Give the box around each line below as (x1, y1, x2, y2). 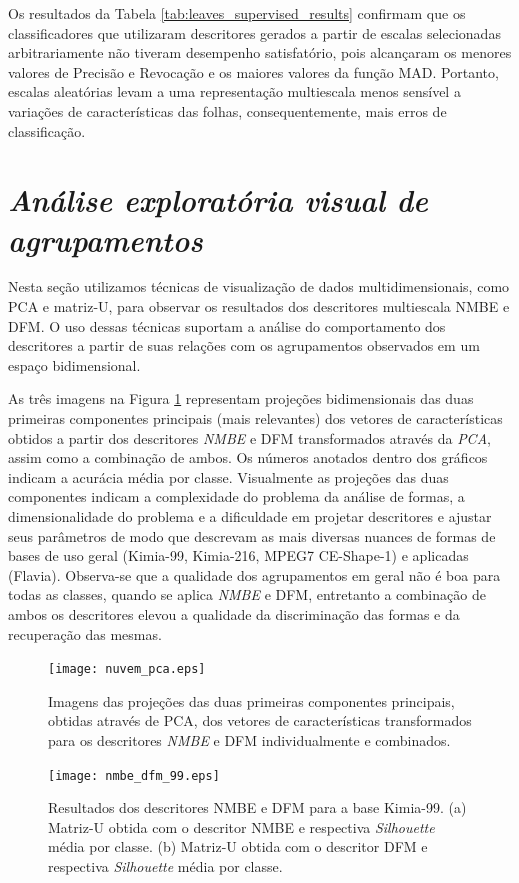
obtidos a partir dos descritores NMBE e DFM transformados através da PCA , (8, 427, 491, 448)
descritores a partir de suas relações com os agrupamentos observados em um (8, 335, 480, 356)
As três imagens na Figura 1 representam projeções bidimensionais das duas (8, 388, 474, 409)
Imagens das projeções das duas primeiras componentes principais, (48, 690, 455, 711)
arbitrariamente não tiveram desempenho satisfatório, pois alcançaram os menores (8, 42, 512, 63)
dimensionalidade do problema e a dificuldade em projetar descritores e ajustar (8, 506, 492, 526)
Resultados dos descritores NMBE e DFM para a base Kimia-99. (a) (48, 797, 467, 818)
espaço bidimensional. (8, 354, 141, 375)
